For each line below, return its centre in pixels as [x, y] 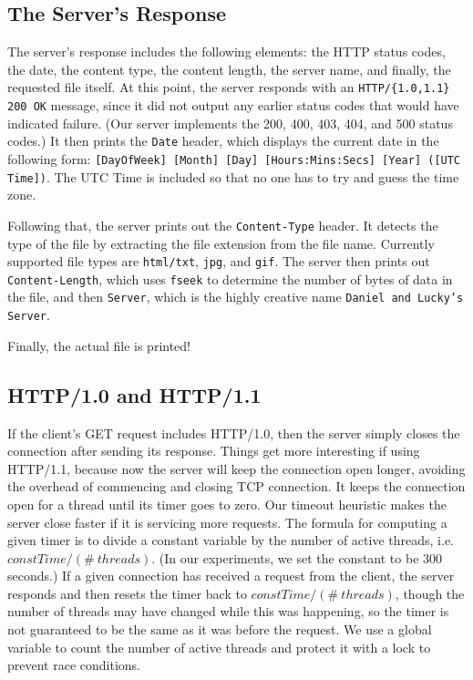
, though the [430, 593]
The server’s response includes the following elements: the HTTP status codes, [226, 52]
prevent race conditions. [74, 665]
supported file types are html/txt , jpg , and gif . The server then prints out [219, 261]
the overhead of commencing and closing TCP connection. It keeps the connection [236, 486]
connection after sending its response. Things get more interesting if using [214, 451]
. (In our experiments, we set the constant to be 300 [297, 557]
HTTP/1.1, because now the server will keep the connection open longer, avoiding [236, 468]
